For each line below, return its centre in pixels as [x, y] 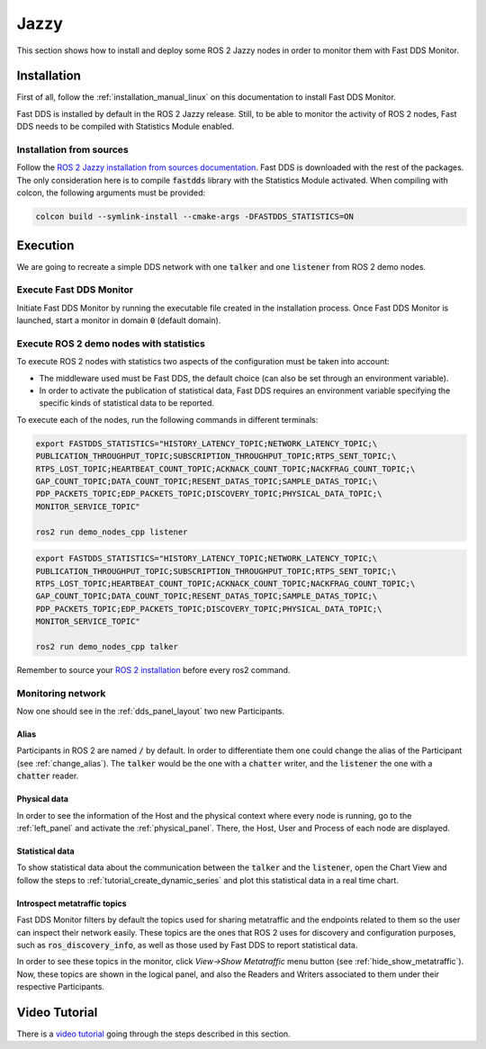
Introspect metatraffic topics [72, 903]
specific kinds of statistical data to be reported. [127, 403]
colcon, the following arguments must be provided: [111, 193]
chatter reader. [48, 776]
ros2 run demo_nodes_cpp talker [107, 646]
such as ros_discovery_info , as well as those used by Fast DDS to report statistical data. [187, 945]
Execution [45, 245]
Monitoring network [61, 693]
